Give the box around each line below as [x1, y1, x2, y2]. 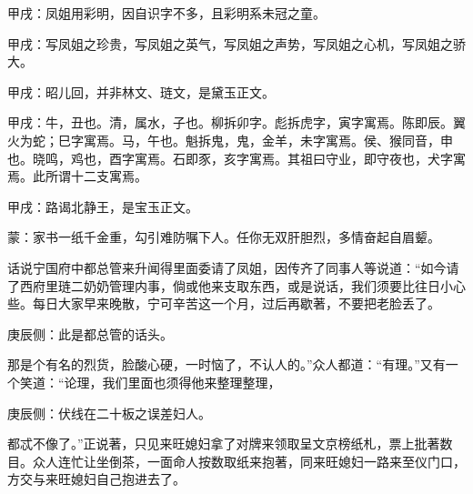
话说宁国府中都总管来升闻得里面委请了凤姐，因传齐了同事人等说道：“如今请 [7, 257, 459, 277]
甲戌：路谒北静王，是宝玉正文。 [7, 197, 198, 216]
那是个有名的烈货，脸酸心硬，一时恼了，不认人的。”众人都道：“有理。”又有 [7, 355, 446, 374]
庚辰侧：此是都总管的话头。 [7, 324, 173, 343]
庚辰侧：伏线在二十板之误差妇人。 [7, 403, 211, 422]
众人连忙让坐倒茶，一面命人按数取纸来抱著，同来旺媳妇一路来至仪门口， [32, 451, 466, 470]
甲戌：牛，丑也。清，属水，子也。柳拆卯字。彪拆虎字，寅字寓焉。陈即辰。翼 [7, 113, 466, 132]
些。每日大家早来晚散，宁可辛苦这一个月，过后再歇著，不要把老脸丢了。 [7, 294, 440, 313]
